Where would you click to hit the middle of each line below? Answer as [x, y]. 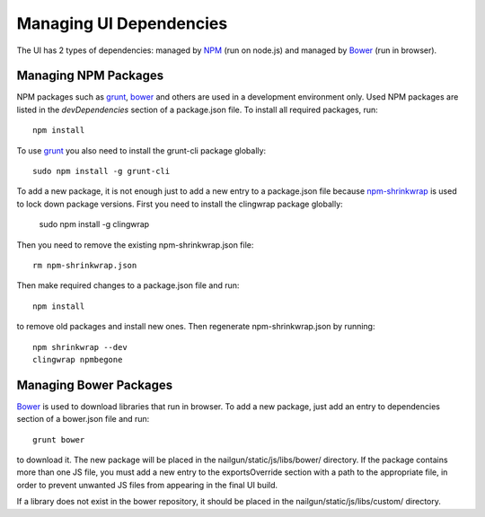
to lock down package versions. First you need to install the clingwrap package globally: [180, 204]
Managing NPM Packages [90, 76]
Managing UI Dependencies [122, 23]
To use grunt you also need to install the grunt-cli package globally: [141, 150]
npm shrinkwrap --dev [80, 347]
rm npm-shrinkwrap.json [85, 265]
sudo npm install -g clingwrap [94, 224]
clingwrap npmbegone [78, 359]
